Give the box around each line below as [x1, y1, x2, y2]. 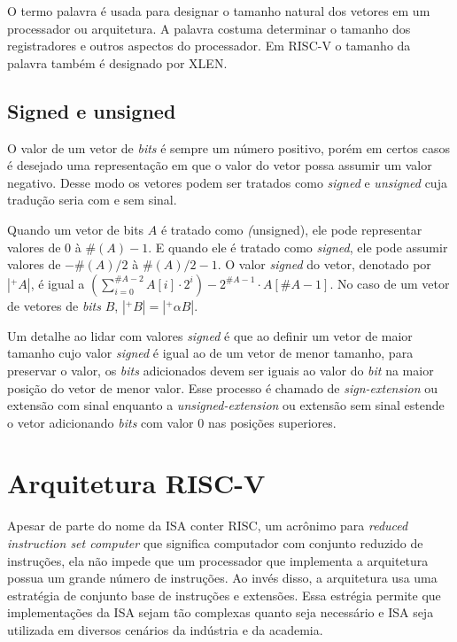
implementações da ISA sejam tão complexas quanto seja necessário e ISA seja [7, 603, 434, 622]
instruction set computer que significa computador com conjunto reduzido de [7, 534, 423, 553]
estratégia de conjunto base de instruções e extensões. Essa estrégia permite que [7, 585, 441, 604]
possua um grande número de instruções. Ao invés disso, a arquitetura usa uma [7, 569, 438, 587]
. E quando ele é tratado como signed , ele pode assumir [148, 237, 448, 256]
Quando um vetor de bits [7, 220, 144, 238]
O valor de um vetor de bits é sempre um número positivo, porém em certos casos [7, 138, 450, 157]
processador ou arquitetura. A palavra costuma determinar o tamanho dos [7, 19, 411, 37]
